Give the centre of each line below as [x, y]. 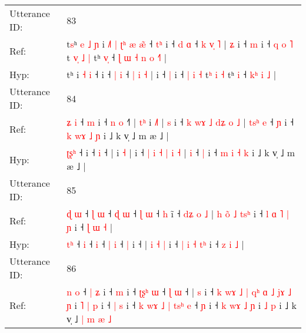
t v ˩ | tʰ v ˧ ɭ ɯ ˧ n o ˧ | [117, 57]
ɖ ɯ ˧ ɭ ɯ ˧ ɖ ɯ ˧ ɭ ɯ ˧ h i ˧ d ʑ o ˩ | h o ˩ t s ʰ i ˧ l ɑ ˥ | [178, 213]
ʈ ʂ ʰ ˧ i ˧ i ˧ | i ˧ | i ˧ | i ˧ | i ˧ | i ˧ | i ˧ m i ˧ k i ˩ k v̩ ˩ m [181, 152]
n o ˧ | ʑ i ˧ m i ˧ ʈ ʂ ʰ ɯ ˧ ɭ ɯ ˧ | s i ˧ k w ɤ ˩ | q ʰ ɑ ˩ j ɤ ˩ [179, 292]
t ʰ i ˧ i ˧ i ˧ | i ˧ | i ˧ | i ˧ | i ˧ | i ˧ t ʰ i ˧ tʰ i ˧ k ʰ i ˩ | [172, 74]
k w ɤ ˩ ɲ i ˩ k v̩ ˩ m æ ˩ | [118, 135]
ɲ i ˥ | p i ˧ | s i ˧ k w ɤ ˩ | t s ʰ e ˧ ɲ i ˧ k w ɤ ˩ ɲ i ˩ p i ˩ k [182, 305]
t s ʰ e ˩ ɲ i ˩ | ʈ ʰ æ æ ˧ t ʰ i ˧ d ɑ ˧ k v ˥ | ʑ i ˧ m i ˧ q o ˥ [180, 44]
